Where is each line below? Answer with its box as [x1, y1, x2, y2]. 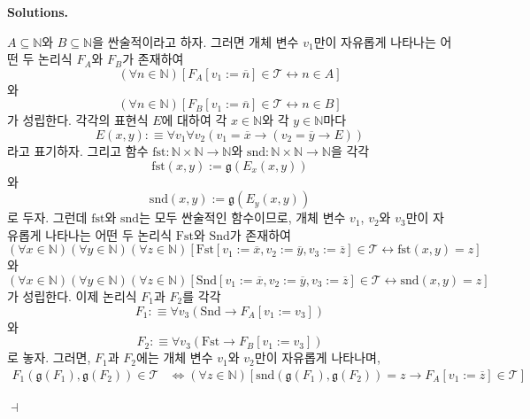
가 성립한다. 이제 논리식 [7, 286, 137, 305]
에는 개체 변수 [136, 348, 213, 367]
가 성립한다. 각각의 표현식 [7, 111, 149, 129]
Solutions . [7, 3, 68, 20]
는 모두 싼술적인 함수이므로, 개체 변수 [139, 208, 346, 227]
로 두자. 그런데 [7, 208, 88, 227]
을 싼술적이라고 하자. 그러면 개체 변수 [92, 32, 299, 50]
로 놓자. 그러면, [7, 348, 91, 367]
